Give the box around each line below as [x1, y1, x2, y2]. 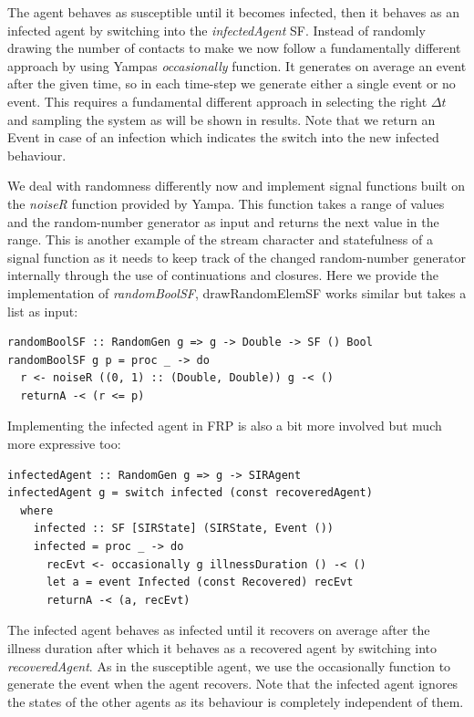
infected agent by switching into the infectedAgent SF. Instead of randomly [7, 20, 426, 39]
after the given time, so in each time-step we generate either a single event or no [7, 74, 456, 93]
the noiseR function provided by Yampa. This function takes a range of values [7, 193, 445, 213]
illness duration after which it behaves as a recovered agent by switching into [7, 639, 438, 657]
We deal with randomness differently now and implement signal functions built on [7, 176, 466, 195]
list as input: [7, 301, 78, 320]
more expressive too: [7, 434, 121, 453]
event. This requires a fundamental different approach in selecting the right [7, 91, 428, 110]
